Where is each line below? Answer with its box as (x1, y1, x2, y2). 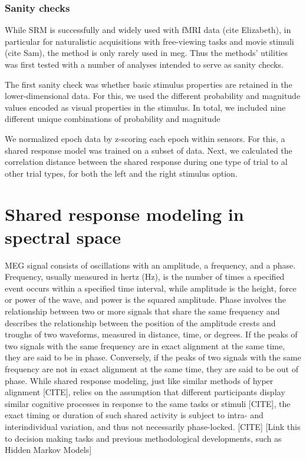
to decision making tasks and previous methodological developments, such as (5, 432, 282, 444)
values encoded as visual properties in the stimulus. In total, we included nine (5, 101, 286, 113)
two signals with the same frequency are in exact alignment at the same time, (5, 339, 285, 352)
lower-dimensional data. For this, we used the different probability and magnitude (5, 90, 301, 102)
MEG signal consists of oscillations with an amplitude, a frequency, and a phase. (5, 259, 296, 271)
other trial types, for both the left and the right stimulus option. (5, 167, 238, 179)
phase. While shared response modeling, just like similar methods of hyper (5, 374, 274, 386)
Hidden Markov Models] (5, 444, 92, 456)
